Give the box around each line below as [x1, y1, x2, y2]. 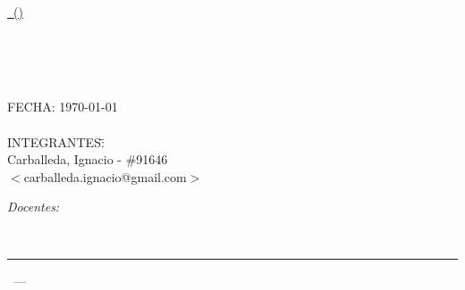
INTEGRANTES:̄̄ [7, 132, 105, 151]
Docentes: [7, 197, 60, 216]
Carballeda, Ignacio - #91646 [7, 150, 168, 169]
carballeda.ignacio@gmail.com [23, 167, 187, 186]
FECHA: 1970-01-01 [7, 97, 118, 116]
